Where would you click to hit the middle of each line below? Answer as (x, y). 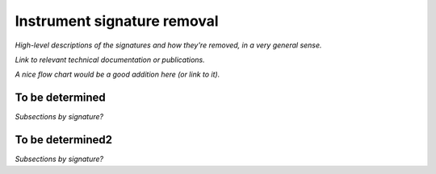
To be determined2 (64, 140)
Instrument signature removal (117, 21)
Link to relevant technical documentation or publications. (110, 60)
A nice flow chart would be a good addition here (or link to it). (117, 75)
